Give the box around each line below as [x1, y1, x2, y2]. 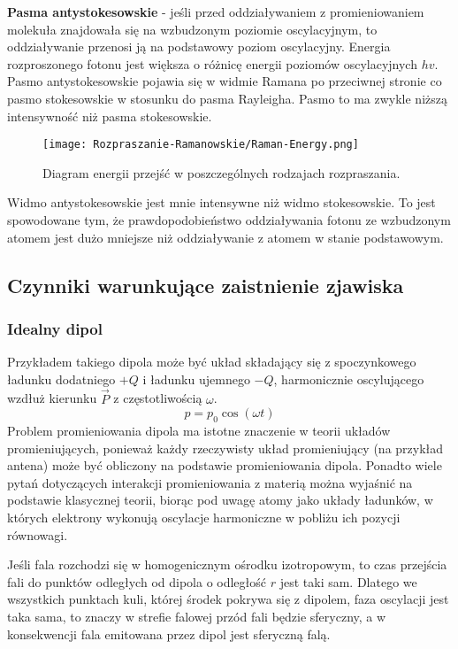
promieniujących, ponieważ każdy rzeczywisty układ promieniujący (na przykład [7, 438, 444, 457]
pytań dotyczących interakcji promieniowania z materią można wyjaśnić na [7, 473, 413, 491]
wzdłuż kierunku [7, 389, 97, 407]
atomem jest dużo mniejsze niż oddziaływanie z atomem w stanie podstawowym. [7, 228, 444, 246]
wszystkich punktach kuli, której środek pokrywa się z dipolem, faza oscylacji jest [7, 590, 449, 608]
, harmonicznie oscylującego [273, 369, 424, 388]
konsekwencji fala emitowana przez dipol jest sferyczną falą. [7, 624, 331, 643]
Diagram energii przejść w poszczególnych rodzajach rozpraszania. [42, 163, 401, 182]
